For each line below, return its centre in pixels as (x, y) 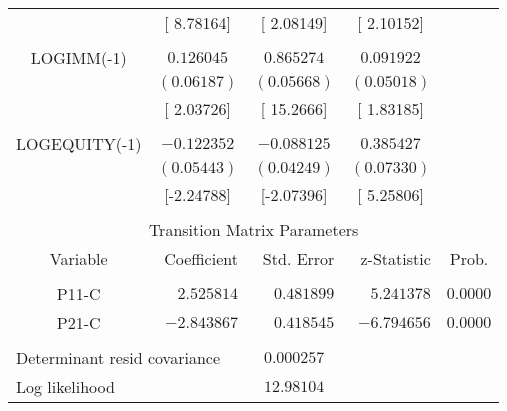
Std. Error (298, 258)
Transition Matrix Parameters (253, 229)
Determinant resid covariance (118, 357)
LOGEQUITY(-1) (79, 143)
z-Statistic (395, 258)
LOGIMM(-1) (78, 57)
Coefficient (201, 258)
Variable (78, 258)
